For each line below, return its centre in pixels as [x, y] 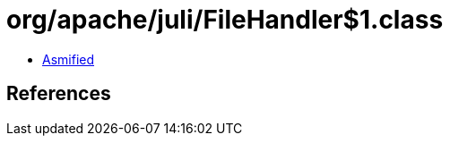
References [59, 94]
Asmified [69, 59]
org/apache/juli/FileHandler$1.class [225, 20]
